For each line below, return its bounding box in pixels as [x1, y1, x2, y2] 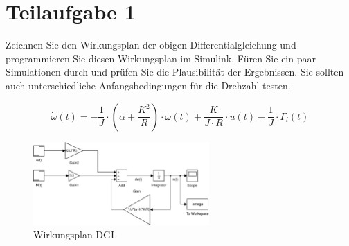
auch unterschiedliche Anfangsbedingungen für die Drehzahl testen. [6, 78, 291, 92]
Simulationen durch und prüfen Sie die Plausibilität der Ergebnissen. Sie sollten [6, 64, 344, 79]
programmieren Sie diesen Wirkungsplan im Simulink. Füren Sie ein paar [6, 51, 316, 65]
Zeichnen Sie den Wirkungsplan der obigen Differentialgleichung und [6, 37, 296, 52]
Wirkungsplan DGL [33, 227, 117, 242]
